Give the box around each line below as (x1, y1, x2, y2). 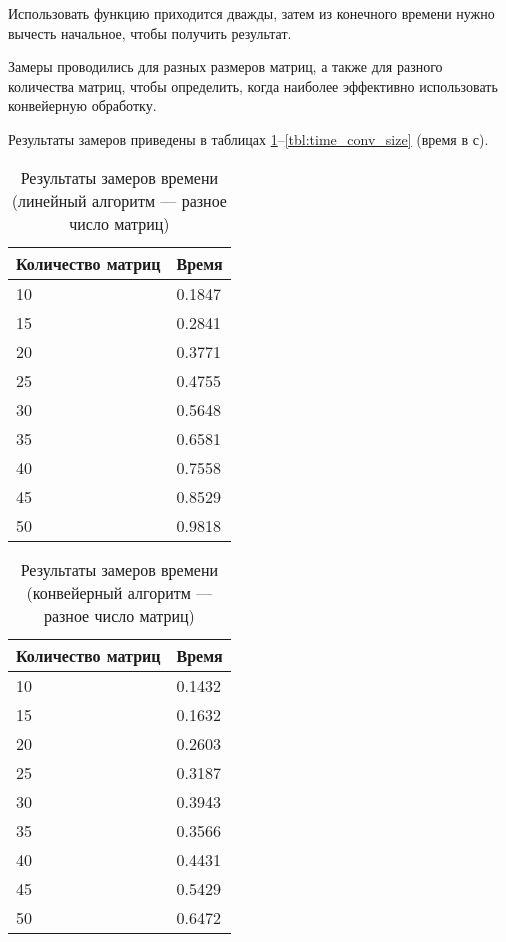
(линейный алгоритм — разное (11, 188, 227, 212)
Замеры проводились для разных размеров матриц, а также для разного (8, 56, 443, 77)
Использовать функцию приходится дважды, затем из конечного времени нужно (8, 3, 495, 23)
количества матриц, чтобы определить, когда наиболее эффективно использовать (8, 75, 498, 96)
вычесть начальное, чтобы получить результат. (8, 22, 292, 43)
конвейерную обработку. (8, 95, 157, 116)
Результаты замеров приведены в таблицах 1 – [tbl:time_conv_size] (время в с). (8, 128, 489, 149)
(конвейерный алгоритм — (26, 580, 213, 604)
